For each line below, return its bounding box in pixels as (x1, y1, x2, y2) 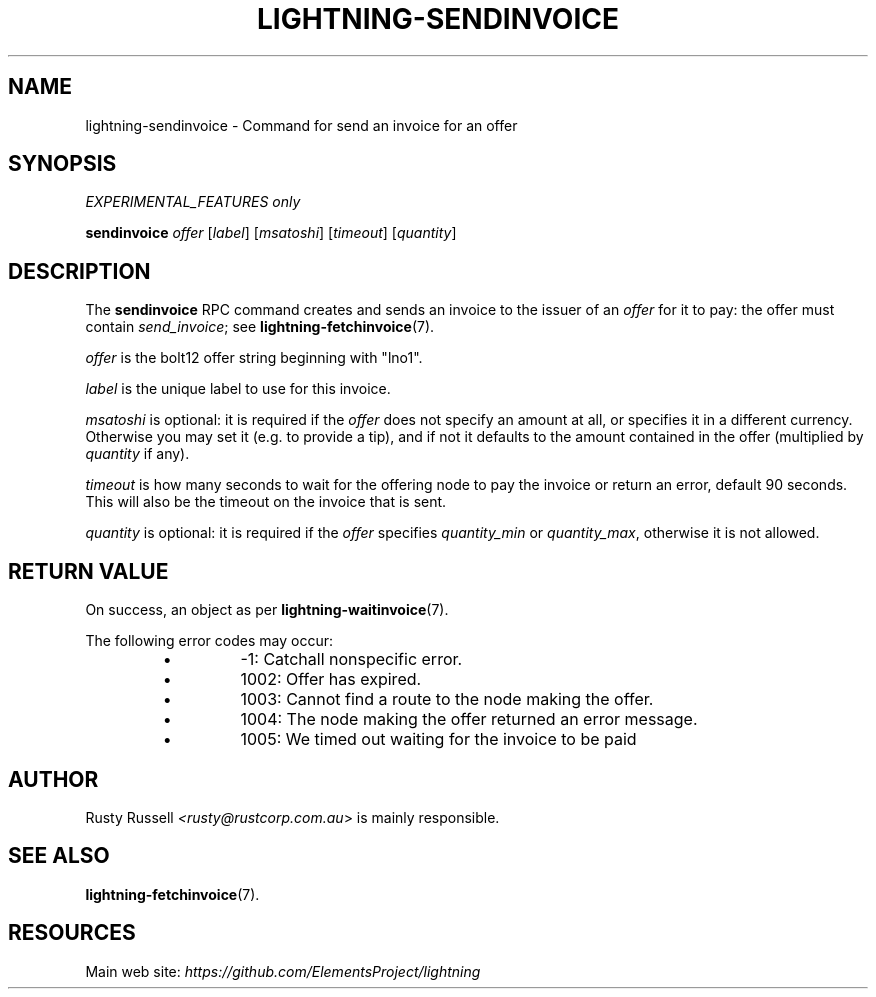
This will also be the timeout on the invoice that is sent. (85, 493, 447, 511)
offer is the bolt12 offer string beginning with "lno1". (85, 349, 423, 367)
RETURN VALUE (8, 558, 169, 584)
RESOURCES (8, 920, 136, 946)
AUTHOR (8, 766, 99, 792)
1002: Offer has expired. (240, 669, 422, 690)
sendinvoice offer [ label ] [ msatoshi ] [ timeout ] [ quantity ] (85, 224, 457, 242)
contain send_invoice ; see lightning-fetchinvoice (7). (85, 318, 435, 336)
